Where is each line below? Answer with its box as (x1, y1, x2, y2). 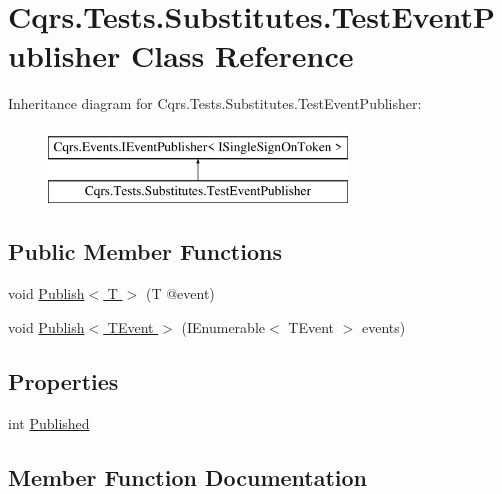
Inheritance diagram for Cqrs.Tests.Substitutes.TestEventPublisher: (8, 93, 422, 114)
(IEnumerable (181, 316, 266, 337)
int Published (8, 412, 90, 433)
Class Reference (131, 35, 354, 76)
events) (362, 316, 406, 337)
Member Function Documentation (8, 461, 368, 492)
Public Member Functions (8, 236, 282, 267)
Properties (8, 365, 119, 396)
